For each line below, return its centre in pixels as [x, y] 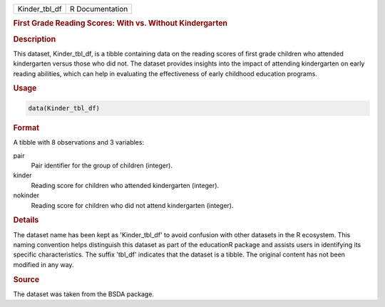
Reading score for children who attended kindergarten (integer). [125, 185]
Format [26, 128]
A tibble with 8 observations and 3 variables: [79, 142]
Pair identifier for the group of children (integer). [102, 165]
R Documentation [99, 9]
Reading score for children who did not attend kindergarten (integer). [133, 205]
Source [26, 279]
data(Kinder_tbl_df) [64, 108]
